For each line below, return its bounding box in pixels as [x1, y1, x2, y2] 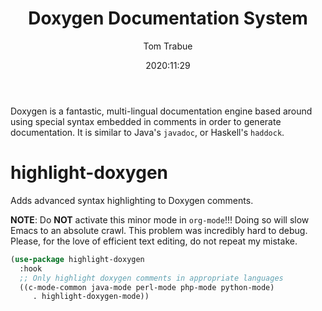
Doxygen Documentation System [28, 7, 308, 30]
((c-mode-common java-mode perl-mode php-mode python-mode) [19, 282, 275, 292]
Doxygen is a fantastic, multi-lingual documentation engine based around [10, 105, 313, 117]
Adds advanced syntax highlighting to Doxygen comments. [10, 194, 254, 206]
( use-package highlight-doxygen [10, 254, 145, 264]
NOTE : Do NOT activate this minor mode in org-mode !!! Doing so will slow [10, 213, 310, 226]
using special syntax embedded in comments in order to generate [10, 115, 282, 127]
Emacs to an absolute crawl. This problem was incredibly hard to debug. [10, 224, 308, 236]
